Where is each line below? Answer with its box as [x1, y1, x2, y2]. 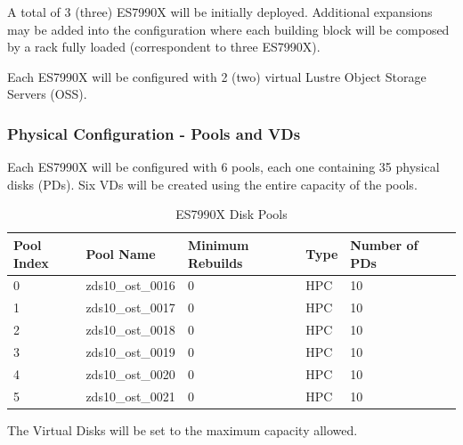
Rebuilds [187, 253, 243, 271]
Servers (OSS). [7, 85, 87, 103]
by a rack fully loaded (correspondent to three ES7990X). [7, 37, 321, 56]
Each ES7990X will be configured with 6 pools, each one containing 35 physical [7, 158, 440, 176]
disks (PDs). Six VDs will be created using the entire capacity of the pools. [7, 174, 418, 193]
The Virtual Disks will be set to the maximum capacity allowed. [7, 420, 358, 439]
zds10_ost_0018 [85, 320, 175, 339]
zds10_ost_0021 [85, 386, 175, 405]
